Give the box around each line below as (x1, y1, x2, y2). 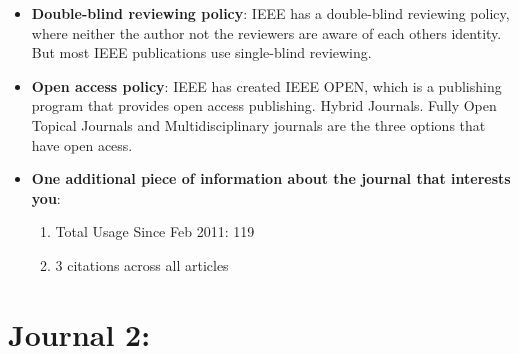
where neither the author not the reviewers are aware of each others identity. (31, 22, 502, 43)
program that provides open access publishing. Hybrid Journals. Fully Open (31, 95, 497, 116)
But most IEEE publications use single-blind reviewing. (31, 42, 372, 63)
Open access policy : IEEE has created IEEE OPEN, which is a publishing (31, 75, 502, 96)
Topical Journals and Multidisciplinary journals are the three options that (31, 114, 486, 135)
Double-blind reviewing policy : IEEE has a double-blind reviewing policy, (31, 3, 510, 23)
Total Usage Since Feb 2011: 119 (55, 221, 255, 242)
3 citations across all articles (55, 254, 229, 275)
